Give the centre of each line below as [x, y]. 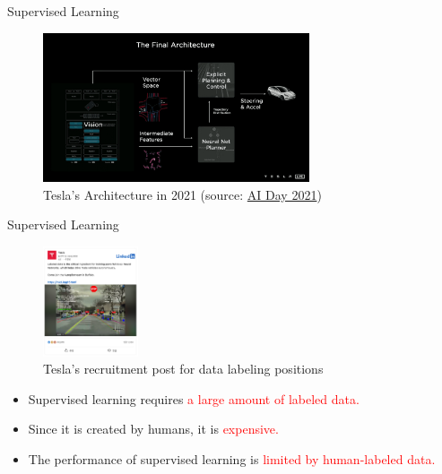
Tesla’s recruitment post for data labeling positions [183, 369]
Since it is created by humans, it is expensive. [153, 429]
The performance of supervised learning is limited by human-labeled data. [232, 458]
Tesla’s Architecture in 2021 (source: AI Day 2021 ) [182, 194]
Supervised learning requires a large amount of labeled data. [194, 398]
